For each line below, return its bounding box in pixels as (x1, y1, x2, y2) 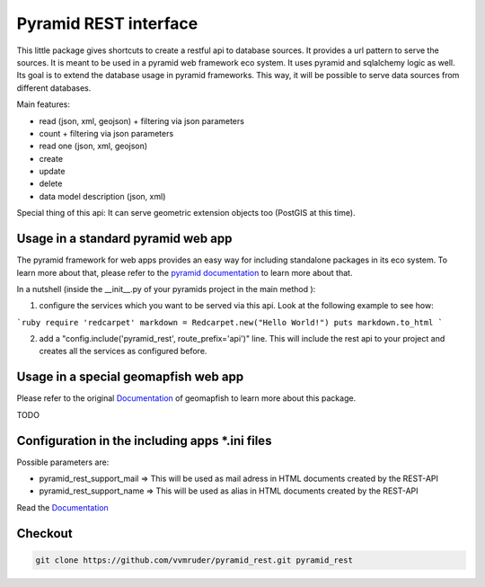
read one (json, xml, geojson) (39, 140, 148, 152)
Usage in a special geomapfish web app (16, 369, 244, 385)
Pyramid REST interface (16, 13, 198, 33)
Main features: (16, 99, 71, 110)
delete (39, 178, 63, 189)
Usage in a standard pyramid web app (16, 231, 233, 246)
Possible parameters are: (16, 457, 110, 467)
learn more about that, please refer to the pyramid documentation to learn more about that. (16, 267, 353, 278)
